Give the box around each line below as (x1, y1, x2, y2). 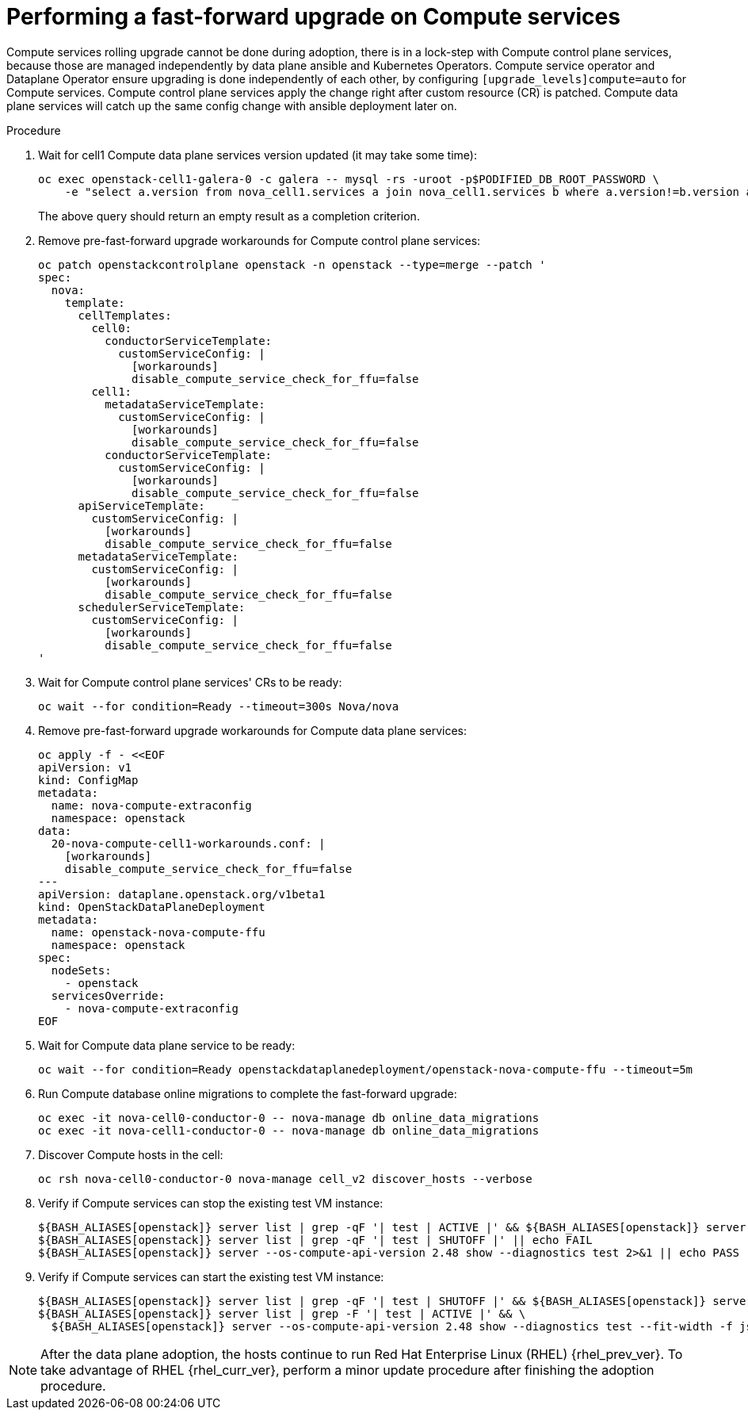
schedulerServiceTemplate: (78, 600, 246, 614)
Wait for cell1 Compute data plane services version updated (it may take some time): (38, 147, 477, 162)
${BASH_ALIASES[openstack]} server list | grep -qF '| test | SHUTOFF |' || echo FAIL (38, 1233, 593, 1246)
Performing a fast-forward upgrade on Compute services (6, 3, 620, 30)
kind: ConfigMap (38, 773, 139, 786)
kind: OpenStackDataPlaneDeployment (38, 900, 265, 913)
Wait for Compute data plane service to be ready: (38, 1038, 296, 1052)
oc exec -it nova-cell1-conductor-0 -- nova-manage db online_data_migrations (38, 1123, 540, 1137)
